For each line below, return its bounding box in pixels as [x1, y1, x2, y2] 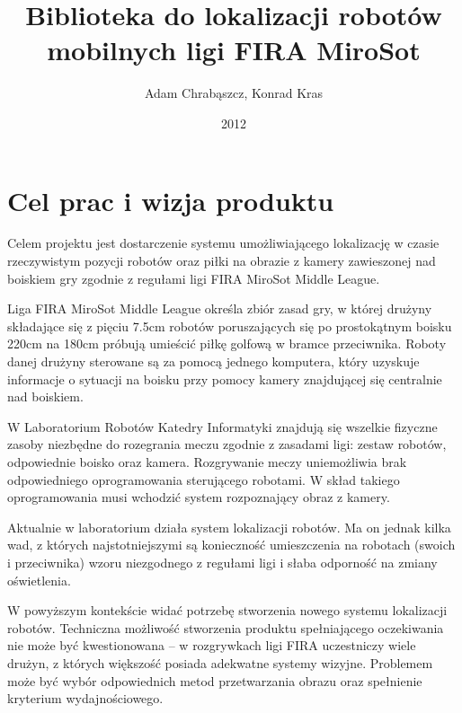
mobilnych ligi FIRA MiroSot [47, 31, 421, 68]
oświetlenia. [7, 570, 71, 589]
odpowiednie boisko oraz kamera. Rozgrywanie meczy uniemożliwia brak [7, 452, 407, 471]
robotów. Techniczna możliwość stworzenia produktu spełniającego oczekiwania [7, 618, 444, 637]
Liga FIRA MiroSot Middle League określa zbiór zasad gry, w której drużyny [7, 299, 432, 318]
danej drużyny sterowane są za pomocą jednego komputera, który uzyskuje [7, 352, 420, 370]
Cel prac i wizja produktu [7, 181, 334, 218]
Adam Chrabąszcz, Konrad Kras [144, 84, 324, 102]
